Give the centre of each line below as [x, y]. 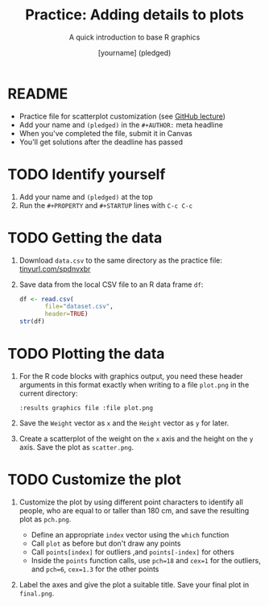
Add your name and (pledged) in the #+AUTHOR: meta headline [121, 125]
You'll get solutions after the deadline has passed [101, 142]
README [38, 93]
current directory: [48, 393]
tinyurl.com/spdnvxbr [55, 268]
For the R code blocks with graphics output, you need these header [131, 376]
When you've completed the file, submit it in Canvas [106, 133]
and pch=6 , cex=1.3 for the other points [95, 569]
